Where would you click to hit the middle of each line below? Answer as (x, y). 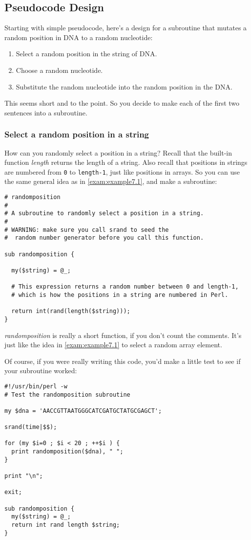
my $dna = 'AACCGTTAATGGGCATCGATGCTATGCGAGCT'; (83, 411)
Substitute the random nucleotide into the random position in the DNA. (124, 86)
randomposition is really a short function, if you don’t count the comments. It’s (123, 335)
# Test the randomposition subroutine (67, 394)
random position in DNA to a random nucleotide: (79, 37)
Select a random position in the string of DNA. (86, 54)
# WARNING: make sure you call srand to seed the (87, 230)
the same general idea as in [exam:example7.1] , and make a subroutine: (111, 181)
